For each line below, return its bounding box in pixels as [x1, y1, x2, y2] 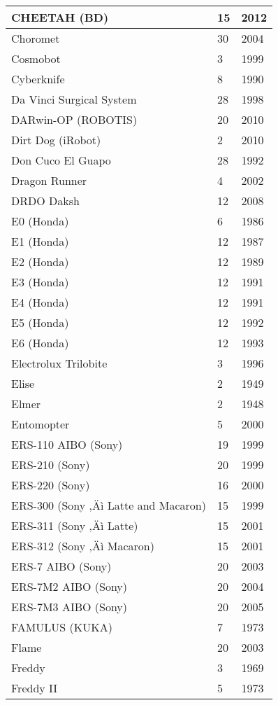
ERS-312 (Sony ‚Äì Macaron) [11, 538, 154, 554]
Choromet [11, 30, 60, 46]
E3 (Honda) [11, 274, 69, 290]
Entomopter [11, 416, 70, 432]
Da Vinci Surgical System [11, 91, 137, 107]
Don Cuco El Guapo [11, 152, 111, 168]
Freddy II [11, 680, 58, 696]
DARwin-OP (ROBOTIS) [11, 111, 138, 127]
